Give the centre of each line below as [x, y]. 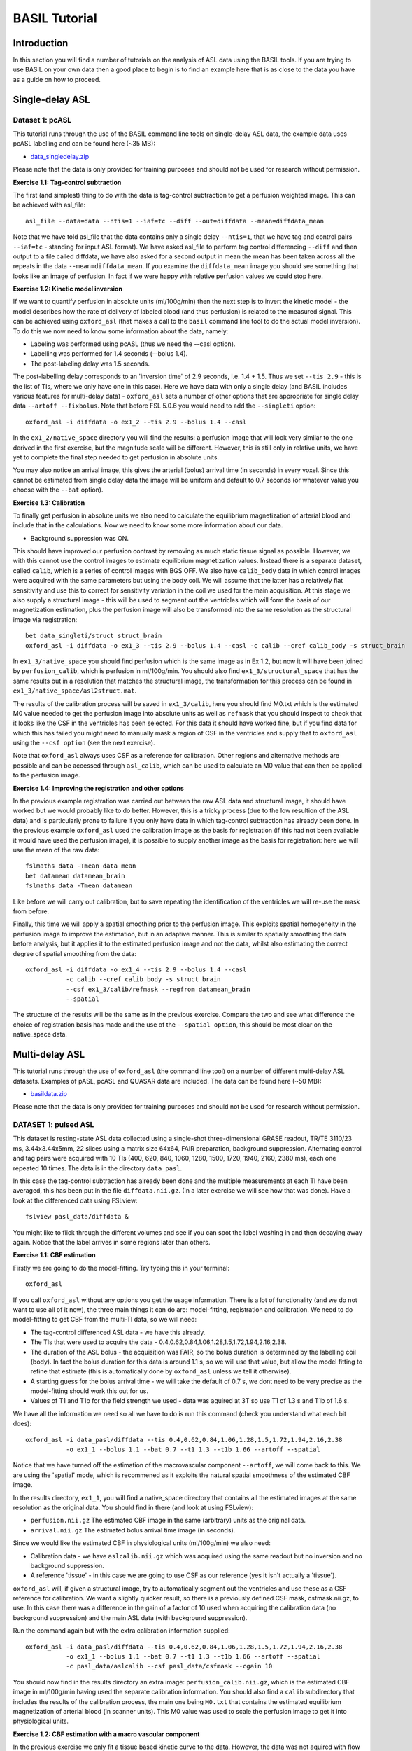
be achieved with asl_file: [49, 205]
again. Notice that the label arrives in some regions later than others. [112, 1242]
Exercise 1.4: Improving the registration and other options [99, 788]
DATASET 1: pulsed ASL [54, 1125]
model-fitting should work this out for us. [89, 1391]
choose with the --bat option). [58, 490]
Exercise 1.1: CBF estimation [54, 1255]
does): [22, 1424]
